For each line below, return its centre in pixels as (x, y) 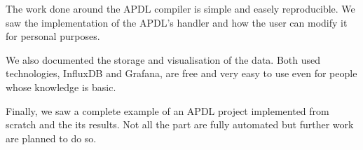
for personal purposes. (53, 36)
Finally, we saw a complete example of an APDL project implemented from (167, 110)
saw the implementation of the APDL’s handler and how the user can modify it (177, 22)
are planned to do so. (51, 138)
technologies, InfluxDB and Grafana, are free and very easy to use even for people (181, 73)
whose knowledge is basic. (61, 87)
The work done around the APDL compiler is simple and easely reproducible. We (180, 8)
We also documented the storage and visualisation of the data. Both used (163, 59)
